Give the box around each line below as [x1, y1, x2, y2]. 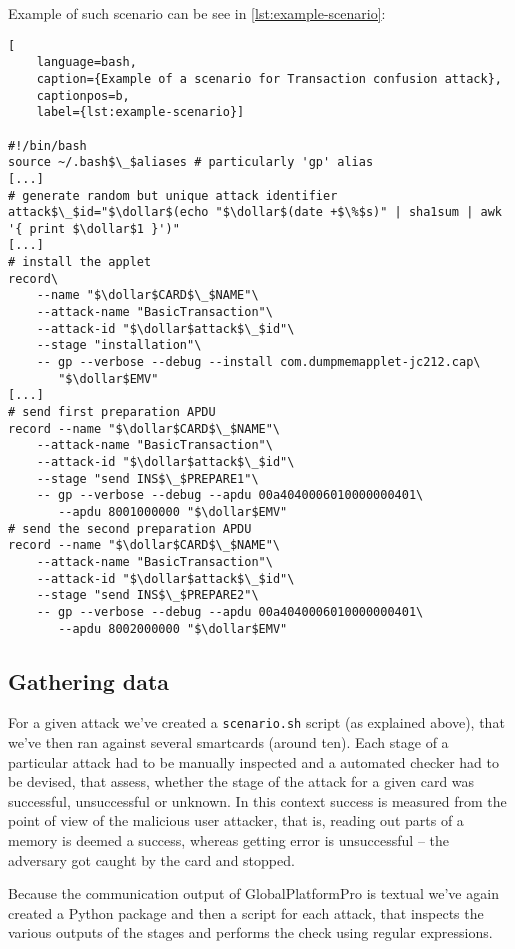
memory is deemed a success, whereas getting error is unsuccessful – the [8, 830, 450, 851]
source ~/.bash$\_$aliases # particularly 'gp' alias [8, 155, 374, 170]
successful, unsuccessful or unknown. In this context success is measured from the [8, 790, 507, 811]
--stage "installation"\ [36, 338, 202, 353]
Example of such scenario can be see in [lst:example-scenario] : [8, 3, 386, 23]
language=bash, [36, 55, 137, 70]
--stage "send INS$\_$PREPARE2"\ [36, 588, 259, 603]
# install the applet [8, 255, 152, 270]
